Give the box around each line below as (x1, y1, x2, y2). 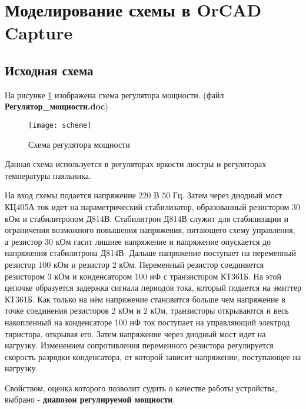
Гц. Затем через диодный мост (172, 189, 282, 201)
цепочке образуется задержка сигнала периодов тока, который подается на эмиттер (5, 281, 301, 294)
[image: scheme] (28, 121, 92, 129)
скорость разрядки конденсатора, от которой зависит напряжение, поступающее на (5, 350, 301, 363)
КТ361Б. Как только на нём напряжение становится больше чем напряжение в (5, 292, 286, 305)
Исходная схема (5, 61, 94, 79)
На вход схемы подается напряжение (5, 189, 136, 201)
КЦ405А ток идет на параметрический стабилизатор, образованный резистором (5, 200, 290, 212)
